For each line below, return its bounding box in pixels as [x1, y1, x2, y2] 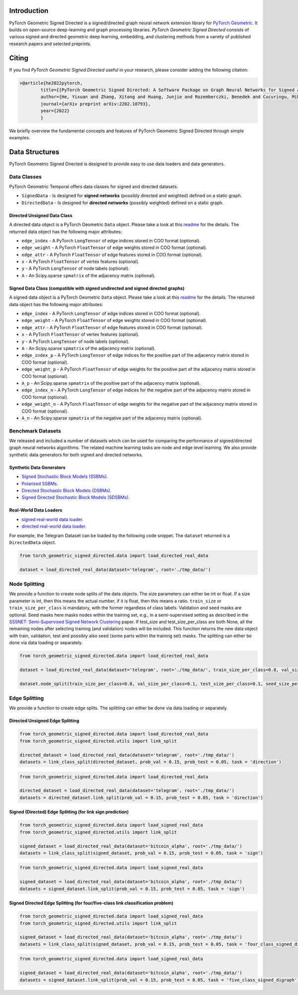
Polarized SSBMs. [21, 480, 58, 486]
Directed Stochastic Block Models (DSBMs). [21, 487, 112, 493]
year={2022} [40, 108, 70, 114]
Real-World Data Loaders [9, 507, 63, 513]
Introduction [9, 6, 49, 15]
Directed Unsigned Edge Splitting [9, 718, 79, 724]
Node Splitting [9, 580, 45, 587]
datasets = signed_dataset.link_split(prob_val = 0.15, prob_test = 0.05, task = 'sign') [19, 886, 245, 891]
